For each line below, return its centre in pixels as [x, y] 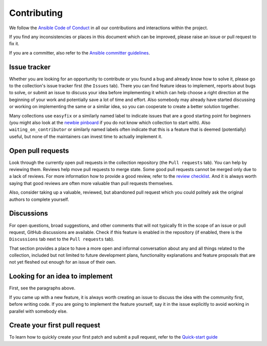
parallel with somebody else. [38, 311]
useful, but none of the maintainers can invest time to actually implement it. [86, 136]
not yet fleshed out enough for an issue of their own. [63, 262]
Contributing [36, 13]
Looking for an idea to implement [61, 276]
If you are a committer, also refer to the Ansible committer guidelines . [80, 53]
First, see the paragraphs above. [42, 288]
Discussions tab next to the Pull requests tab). [62, 239]
